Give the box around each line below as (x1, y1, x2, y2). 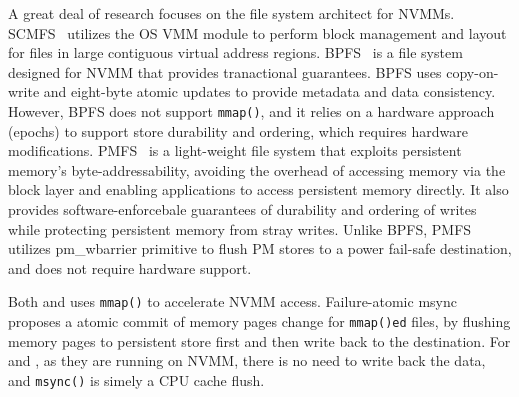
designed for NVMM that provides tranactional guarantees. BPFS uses (8, 61, 442, 82)
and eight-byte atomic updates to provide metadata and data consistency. (43, 81, 496, 102)
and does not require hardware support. (8, 257, 252, 278)
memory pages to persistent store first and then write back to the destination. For (8, 330, 511, 351)
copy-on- (446, 61, 499, 82)
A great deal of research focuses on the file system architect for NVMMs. (8, 3, 455, 23)
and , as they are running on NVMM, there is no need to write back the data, (8, 350, 486, 371)
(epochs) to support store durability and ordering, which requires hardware (8, 120, 468, 141)
